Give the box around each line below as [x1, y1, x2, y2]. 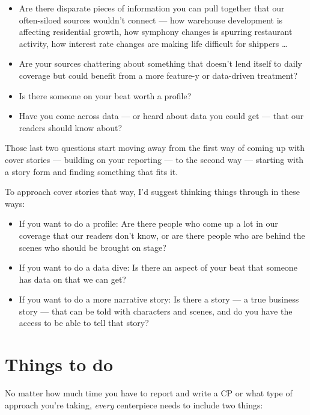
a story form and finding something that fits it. [5, 165, 178, 177]
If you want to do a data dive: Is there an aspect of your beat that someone [19, 261, 297, 274]
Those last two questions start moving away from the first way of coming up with [5, 141, 305, 154]
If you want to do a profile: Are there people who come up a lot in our [19, 217, 278, 230]
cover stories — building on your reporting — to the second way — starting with [5, 153, 304, 165]
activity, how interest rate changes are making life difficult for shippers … [19, 37, 288, 49]
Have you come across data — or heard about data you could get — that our [19, 109, 304, 122]
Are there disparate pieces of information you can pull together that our [19, 2, 285, 14]
